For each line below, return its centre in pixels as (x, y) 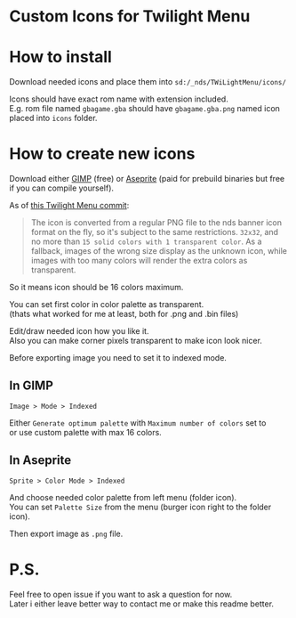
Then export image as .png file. (66, 533)
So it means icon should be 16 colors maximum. (96, 288)
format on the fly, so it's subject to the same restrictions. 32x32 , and (154, 232)
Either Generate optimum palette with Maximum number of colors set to (138, 423)
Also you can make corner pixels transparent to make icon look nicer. (136, 341)
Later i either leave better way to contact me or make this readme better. (141, 604)
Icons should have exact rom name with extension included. (119, 99)
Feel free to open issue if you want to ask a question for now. (121, 594)
